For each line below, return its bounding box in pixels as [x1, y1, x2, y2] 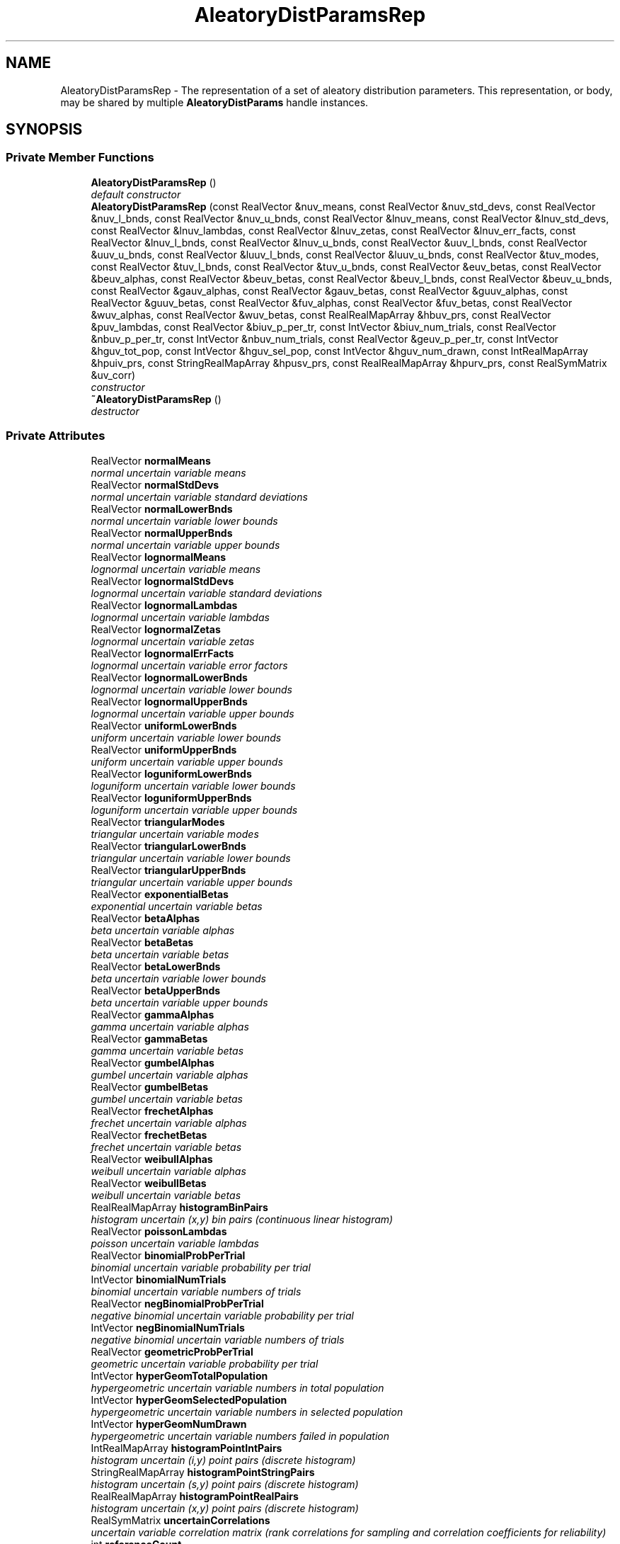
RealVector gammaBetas [91, 1032, 208, 1045]
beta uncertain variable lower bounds [91, 972, 266, 984]
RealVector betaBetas [91, 936, 194, 948]
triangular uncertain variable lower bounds [91, 851, 291, 864]
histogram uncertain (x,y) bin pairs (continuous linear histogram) [91, 1213, 394, 1225]
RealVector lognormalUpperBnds [91, 695, 248, 708]
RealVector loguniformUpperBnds [91, 791, 252, 804]
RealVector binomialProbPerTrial [91, 1249, 246, 1261]
